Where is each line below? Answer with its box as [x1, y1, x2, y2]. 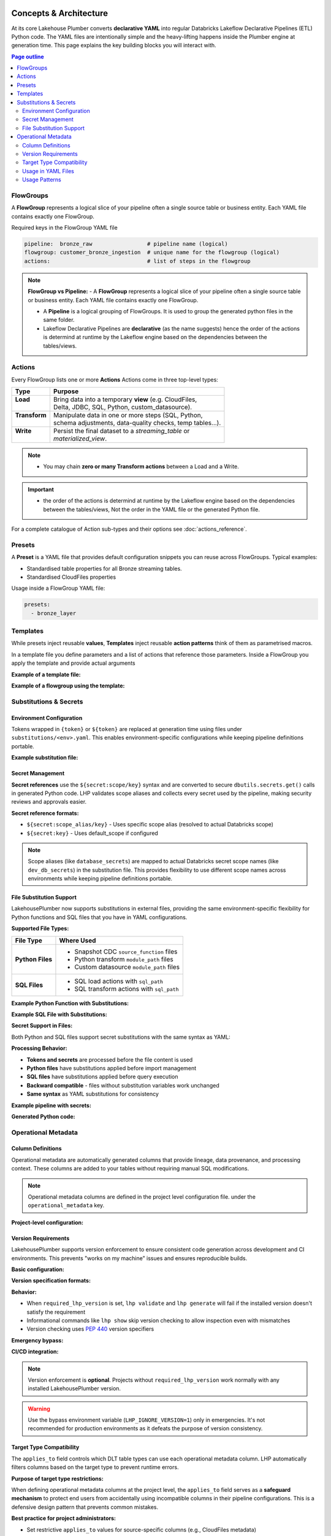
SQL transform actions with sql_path [74, 984, 179, 993]
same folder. [43, 316, 75, 324]
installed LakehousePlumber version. [28, 1385, 121, 1392]
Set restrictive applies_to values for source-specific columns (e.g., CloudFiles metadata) [26, 1526, 257, 1533]
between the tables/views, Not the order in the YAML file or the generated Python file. [43, 506, 260, 513]
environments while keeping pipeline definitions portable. [28, 875, 173, 882]
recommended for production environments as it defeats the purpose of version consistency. [28, 1425, 263, 1432]
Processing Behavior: [11, 1044, 67, 1052]
